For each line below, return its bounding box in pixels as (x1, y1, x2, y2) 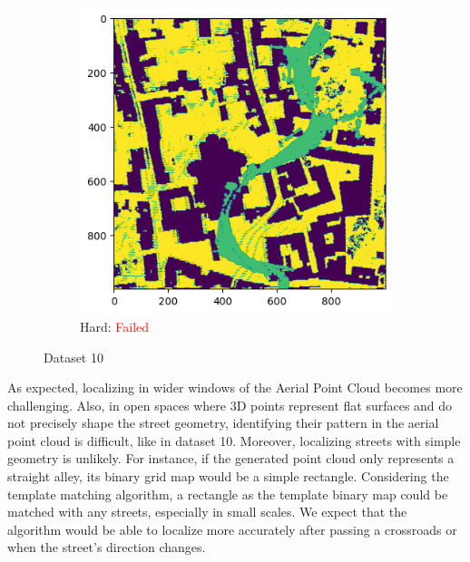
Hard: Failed (80, 316, 150, 335)
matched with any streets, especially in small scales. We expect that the (7, 502, 407, 521)
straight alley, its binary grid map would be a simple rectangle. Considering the (7, 467, 449, 486)
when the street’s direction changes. (7, 538, 206, 557)
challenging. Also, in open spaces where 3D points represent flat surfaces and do (7, 395, 453, 414)
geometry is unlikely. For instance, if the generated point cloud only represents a (7, 449, 455, 468)
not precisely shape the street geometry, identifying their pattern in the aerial (7, 413, 439, 432)
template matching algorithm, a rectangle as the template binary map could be (7, 484, 448, 503)
